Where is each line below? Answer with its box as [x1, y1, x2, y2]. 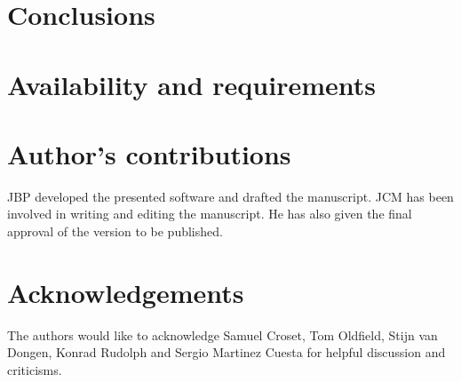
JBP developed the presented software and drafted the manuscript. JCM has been [7, 187, 454, 205]
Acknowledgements [7, 274, 244, 310]
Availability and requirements [7, 66, 376, 102]
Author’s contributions [7, 135, 291, 171]
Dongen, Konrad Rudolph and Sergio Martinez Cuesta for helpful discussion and [7, 343, 446, 362]
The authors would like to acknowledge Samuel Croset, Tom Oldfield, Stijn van [7, 325, 438, 344]
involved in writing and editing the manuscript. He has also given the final [7, 204, 412, 223]
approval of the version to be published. [7, 222, 223, 241]
